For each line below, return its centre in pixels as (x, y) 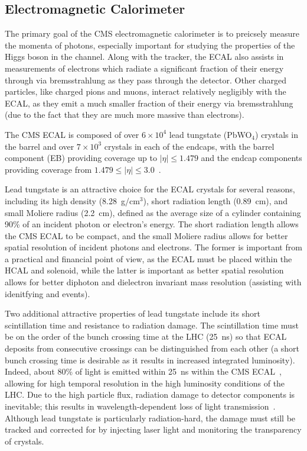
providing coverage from (48, 169)
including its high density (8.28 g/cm (72, 200)
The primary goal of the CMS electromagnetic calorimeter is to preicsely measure (152, 33)
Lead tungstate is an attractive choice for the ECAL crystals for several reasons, (150, 189)
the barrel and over (40, 146)
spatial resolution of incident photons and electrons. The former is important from (153, 247)
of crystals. (25, 441)
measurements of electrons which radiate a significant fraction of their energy (144, 68)
